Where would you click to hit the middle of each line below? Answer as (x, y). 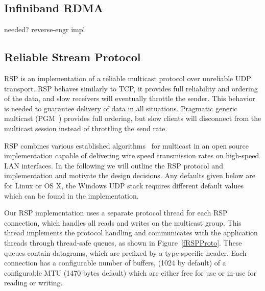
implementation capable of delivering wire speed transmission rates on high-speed (132, 155)
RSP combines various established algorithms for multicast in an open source (127, 145)
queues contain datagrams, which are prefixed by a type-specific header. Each (125, 252)
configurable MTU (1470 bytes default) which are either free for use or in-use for (130, 272)
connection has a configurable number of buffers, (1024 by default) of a (115, 263)
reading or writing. (33, 283)
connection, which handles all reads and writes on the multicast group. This (123, 222)
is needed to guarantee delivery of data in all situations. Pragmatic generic (121, 108)
